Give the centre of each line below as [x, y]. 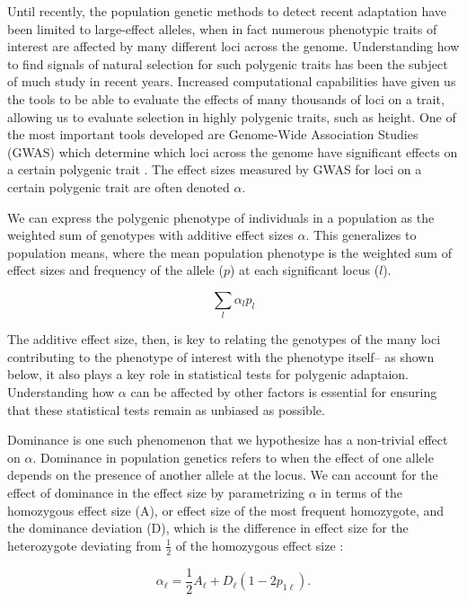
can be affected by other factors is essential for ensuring [284, 392]
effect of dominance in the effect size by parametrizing [156, 492]
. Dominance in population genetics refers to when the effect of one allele [233, 457]
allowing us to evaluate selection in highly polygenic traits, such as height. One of [232, 116]
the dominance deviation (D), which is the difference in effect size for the [208, 528]
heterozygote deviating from [84, 545]
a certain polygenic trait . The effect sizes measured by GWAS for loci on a [215, 169]
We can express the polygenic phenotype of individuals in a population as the [221, 217]
